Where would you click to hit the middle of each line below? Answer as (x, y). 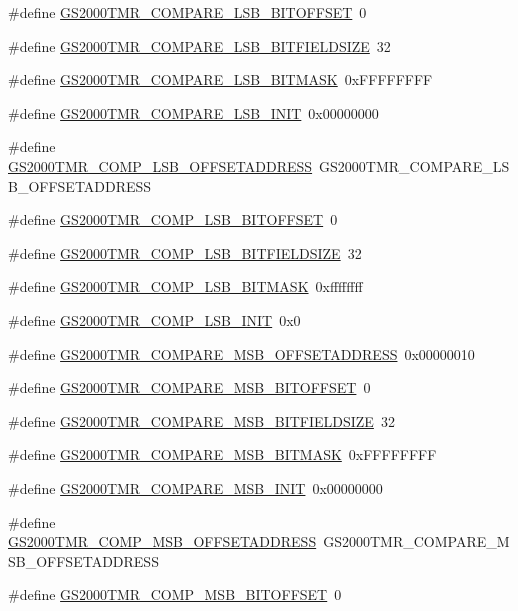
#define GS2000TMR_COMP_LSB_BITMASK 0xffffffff (185, 286)
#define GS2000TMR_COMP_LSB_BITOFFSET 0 (173, 219)
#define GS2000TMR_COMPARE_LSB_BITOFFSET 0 (187, 12)
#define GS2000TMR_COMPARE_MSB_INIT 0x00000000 (195, 487)
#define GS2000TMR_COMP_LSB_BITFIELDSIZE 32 (185, 252)
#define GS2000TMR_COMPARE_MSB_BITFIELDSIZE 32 (201, 420)
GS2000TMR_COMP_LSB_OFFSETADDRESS (160, 165)
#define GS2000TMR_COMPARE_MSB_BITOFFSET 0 (189, 387)
